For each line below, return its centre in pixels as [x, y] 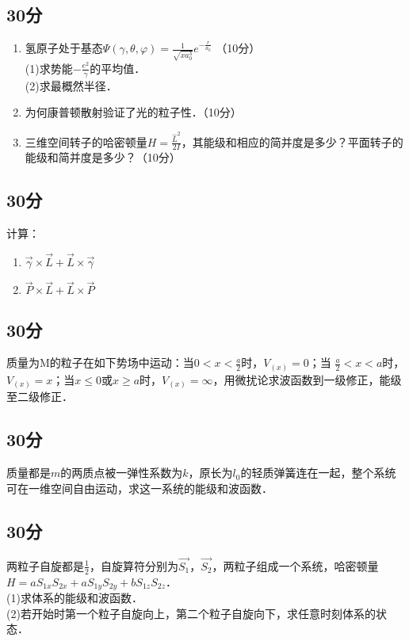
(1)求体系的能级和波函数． [75, 598]
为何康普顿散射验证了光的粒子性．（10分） [133, 112]
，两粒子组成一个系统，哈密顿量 [295, 565]
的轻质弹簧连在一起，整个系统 [318, 473]
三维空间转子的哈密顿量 [86, 141]
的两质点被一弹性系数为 [122, 473]
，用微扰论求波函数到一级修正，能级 [307, 379]
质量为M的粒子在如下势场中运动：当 [100, 362]
